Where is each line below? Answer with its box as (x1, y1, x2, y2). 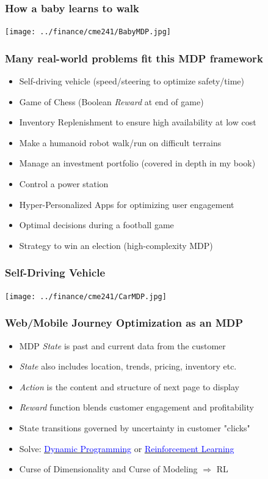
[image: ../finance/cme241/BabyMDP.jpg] (5, 28, 172, 37)
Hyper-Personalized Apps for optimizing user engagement (19, 198, 234, 210)
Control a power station (19, 177, 109, 190)
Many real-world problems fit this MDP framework (5, 50, 263, 65)
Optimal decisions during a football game (19, 218, 174, 231)
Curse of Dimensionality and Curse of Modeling (19, 462, 198, 475)
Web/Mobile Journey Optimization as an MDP (5, 315, 244, 330)
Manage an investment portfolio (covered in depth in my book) (19, 157, 256, 169)
